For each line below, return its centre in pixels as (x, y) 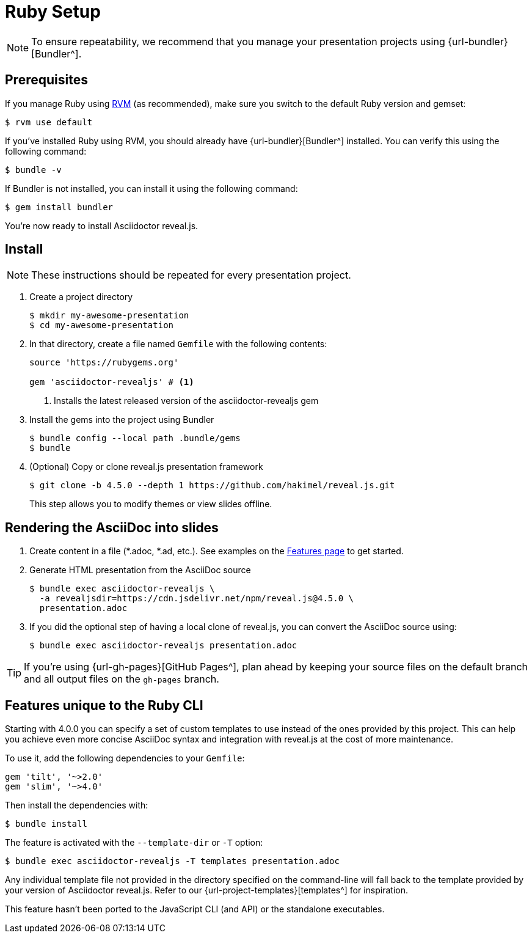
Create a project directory (81, 297)
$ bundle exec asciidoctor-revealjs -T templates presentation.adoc (172, 861)
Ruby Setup (53, 12)
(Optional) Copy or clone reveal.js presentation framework (146, 467)
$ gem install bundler (59, 207)
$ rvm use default (49, 122)
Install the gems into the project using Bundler (122, 420)
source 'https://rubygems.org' (104, 363)
